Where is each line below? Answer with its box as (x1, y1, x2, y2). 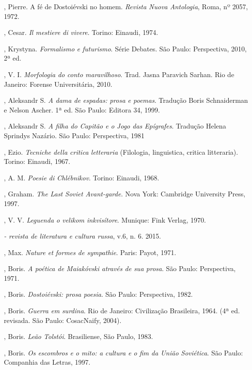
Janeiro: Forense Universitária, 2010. (4, 79, 112, 89)
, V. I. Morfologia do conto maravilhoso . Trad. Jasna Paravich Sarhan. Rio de (4, 69, 235, 79)
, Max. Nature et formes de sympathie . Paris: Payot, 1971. (4, 247, 176, 257)
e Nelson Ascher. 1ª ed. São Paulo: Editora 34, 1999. (4, 104, 160, 114)
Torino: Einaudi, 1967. (4, 156, 70, 166)
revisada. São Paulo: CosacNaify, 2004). (4, 315, 122, 325)
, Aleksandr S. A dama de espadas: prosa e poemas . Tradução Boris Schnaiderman (4, 95, 248, 105)
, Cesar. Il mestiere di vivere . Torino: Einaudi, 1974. (4, 27, 158, 37)
